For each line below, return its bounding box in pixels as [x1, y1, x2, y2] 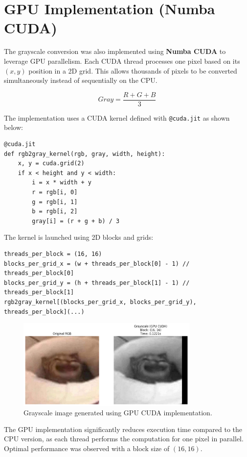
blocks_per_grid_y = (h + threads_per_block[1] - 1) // [4, 279, 190, 286]
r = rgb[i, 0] [32, 188, 78, 196]
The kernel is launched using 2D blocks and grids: [4, 232, 154, 242]
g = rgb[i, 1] [32, 198, 78, 205]
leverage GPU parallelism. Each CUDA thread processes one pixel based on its [4, 55, 240, 66]
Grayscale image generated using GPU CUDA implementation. [23, 407, 212, 418]
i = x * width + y [32, 179, 91, 186]
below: [4, 122, 23, 132]
